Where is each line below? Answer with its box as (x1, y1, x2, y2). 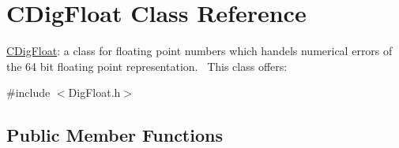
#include (6, 84, 51, 101)
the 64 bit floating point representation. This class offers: (6, 57, 288, 74)
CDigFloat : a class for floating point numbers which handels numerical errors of (6, 43, 393, 59)
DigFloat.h (68, 84, 121, 101)
